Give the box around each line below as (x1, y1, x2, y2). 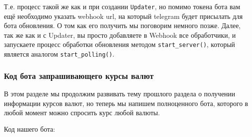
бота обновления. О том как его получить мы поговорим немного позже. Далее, (4, 20, 241, 30)
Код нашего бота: (4, 123, 55, 134)
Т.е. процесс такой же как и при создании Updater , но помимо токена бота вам (4, 1, 240, 11)
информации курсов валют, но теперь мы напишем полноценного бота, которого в (4, 98, 248, 108)
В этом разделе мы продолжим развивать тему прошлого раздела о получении (4, 88, 235, 98)
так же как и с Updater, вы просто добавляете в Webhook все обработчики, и (4, 30, 236, 40)
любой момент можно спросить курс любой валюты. (4, 107, 160, 118)
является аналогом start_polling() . (4, 49, 115, 59)
